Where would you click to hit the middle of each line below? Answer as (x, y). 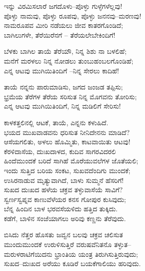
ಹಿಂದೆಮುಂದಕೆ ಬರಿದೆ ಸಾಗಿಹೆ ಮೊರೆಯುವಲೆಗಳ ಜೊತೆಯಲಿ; (71, 161)
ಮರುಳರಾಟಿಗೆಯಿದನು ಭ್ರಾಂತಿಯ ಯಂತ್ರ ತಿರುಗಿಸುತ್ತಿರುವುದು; (71, 254)
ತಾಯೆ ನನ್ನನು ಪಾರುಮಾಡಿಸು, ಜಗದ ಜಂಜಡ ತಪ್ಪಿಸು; (63, 87)
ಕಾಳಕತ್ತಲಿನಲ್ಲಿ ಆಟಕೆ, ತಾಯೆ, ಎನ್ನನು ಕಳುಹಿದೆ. (56, 122)
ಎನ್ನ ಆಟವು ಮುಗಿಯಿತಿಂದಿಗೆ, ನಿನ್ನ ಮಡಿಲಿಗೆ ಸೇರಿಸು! (62, 106)
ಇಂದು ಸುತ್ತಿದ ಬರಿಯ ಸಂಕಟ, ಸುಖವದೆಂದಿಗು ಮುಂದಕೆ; (67, 170)
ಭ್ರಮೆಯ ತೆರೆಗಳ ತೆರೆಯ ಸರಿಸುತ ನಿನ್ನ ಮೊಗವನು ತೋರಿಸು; (71, 96)
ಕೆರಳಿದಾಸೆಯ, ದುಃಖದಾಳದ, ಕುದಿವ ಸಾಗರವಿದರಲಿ (60, 151)
